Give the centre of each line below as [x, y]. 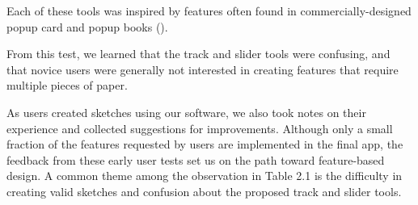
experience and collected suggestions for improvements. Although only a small [200, 128]
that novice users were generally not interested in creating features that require [203, 69]
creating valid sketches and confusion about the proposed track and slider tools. [204, 191]
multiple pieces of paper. [67, 85]
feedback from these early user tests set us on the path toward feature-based [196, 159]
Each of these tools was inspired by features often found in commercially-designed [209, 10]
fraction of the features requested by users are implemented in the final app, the [205, 144]
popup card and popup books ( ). [87, 26]
